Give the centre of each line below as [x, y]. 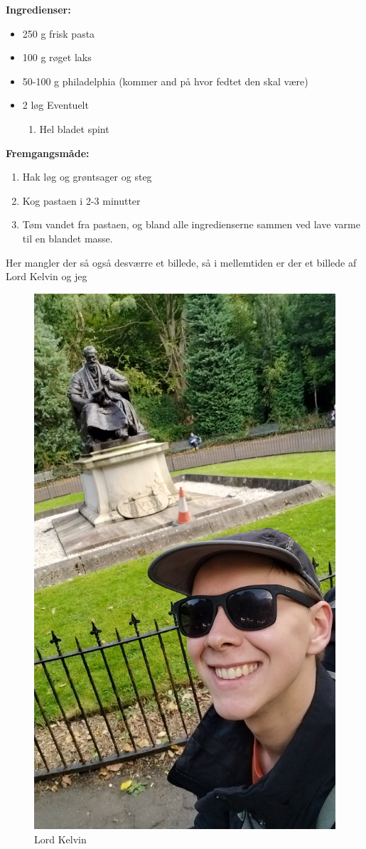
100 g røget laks [57, 57]
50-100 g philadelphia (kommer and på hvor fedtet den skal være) [165, 81]
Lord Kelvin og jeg [47, 276]
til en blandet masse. [68, 238]
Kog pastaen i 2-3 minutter [81, 200]
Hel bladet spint [74, 128]
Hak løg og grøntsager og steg [87, 177]
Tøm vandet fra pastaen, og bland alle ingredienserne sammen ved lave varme [191, 224]
